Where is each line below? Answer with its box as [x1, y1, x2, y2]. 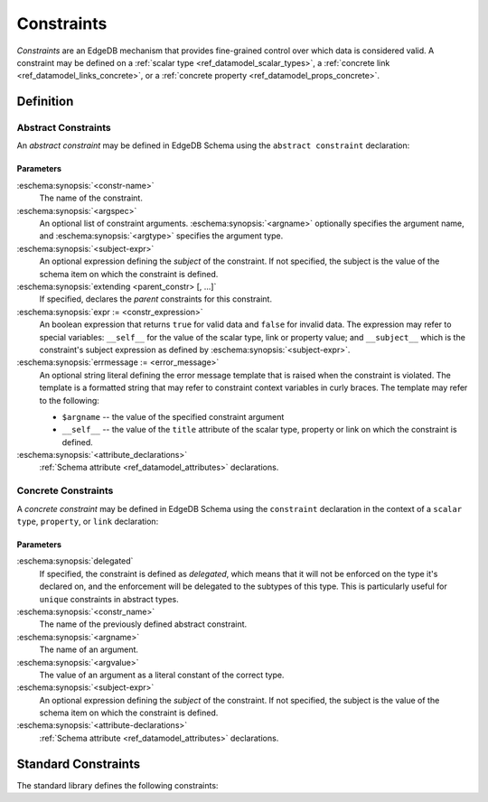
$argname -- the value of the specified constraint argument [61, 411, 285, 422]
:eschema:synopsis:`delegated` [16, 555, 134, 566]
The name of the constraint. [39, 192, 144, 203]
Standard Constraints [16, 756, 140, 771]
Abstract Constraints [16, 122, 112, 135]
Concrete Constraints [16, 484, 114, 497]
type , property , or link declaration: [16, 516, 159, 527]
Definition [16, 94, 74, 109]
